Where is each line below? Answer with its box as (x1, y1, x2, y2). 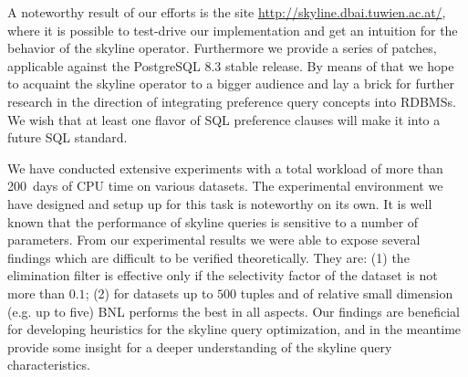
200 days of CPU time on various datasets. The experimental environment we (7, 176, 443, 195)
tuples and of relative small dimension (240, 283, 453, 302)
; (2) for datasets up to (85, 283, 213, 302)
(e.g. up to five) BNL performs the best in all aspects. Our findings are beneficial (7, 301, 460, 320)
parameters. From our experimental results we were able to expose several (7, 230, 421, 249)
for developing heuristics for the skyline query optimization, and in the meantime (7, 319, 462, 339)
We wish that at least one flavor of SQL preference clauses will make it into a (7, 110, 441, 129)
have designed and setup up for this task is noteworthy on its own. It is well (7, 194, 432, 213)
